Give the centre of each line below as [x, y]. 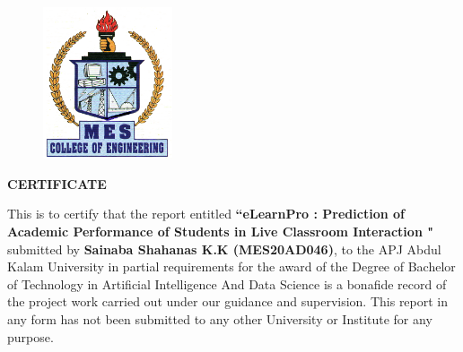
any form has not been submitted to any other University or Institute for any [220, 319]
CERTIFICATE [57, 183]
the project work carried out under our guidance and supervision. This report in [228, 301]
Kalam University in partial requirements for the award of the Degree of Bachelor [231, 266]
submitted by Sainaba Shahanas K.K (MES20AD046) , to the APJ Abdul [224, 249]
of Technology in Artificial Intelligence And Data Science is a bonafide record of [227, 283]
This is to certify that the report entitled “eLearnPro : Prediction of [206, 214]
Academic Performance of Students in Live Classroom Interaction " [220, 232]
